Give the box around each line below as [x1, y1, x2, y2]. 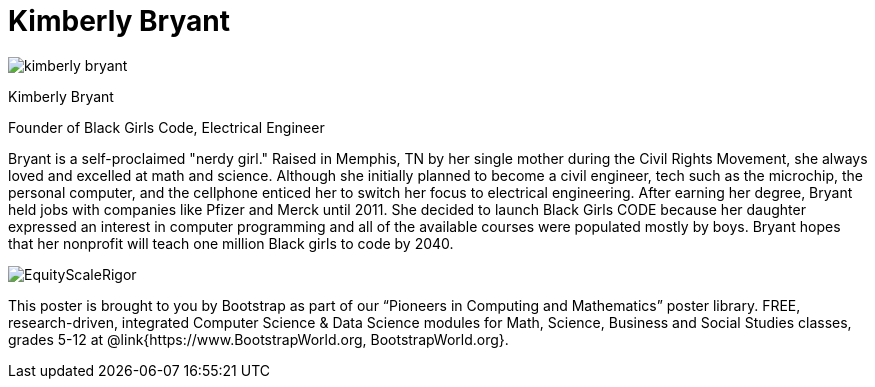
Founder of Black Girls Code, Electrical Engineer [8, 118, 325, 136]
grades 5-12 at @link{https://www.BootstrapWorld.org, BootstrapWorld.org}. [8, 330, 509, 348]
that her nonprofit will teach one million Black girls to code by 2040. [8, 234, 454, 252]
